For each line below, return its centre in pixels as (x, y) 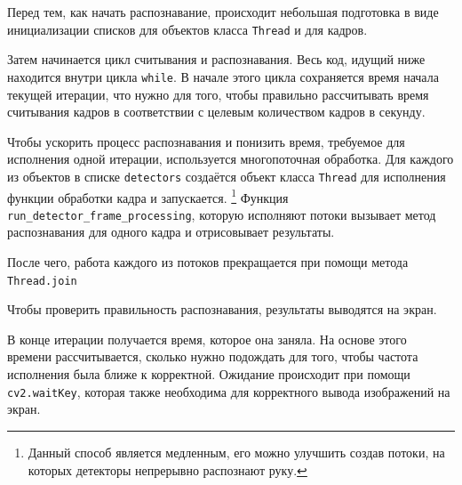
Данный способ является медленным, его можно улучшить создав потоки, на (236, 452)
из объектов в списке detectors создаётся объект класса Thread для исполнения (227, 176)
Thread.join (42, 281)
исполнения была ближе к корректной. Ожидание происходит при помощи (209, 374)
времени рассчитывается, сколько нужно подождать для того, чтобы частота (213, 356)
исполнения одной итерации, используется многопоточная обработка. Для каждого (231, 159)
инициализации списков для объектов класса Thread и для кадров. (187, 29)
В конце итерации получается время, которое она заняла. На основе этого (207, 339)
